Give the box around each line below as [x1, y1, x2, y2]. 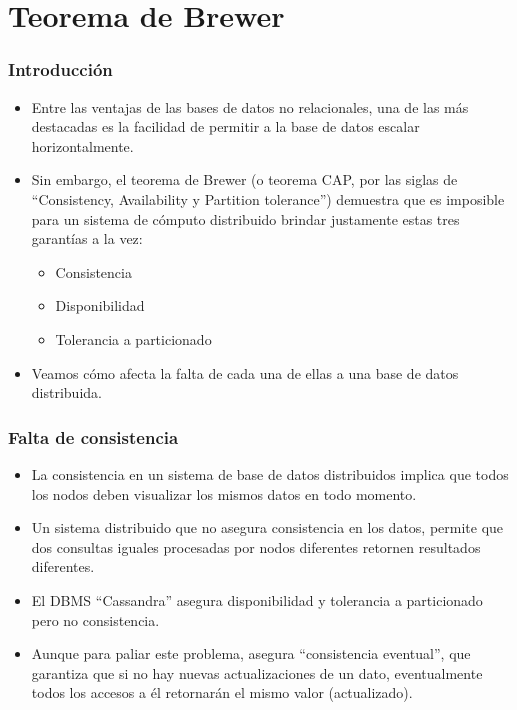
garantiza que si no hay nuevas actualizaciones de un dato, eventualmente [31, 662, 483, 683]
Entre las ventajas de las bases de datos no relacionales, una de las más [31, 96, 469, 117]
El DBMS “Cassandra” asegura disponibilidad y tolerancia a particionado [31, 589, 483, 610]
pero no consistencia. [31, 609, 160, 630]
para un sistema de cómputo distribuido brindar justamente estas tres [31, 208, 460, 229]
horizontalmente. [31, 135, 134, 156]
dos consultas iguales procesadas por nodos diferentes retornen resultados [31, 536, 481, 557]
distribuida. [31, 382, 102, 403]
